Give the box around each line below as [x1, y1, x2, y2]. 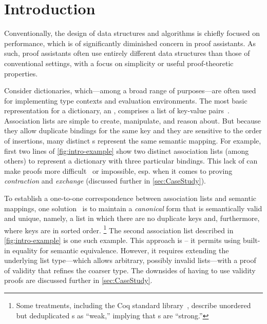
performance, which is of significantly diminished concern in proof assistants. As [4, 37, 256, 48]
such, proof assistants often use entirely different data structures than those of [4, 48, 250, 58]
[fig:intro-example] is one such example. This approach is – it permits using [4, 235, 241, 246]
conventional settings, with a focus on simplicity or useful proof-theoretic [4, 57, 234, 68]
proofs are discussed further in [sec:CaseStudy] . [4, 275, 152, 286]
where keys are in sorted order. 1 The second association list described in [4, 223, 234, 235]
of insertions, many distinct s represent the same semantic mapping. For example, [4, 135, 261, 146]
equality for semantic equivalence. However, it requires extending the [12, 245, 229, 255]
